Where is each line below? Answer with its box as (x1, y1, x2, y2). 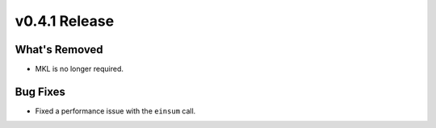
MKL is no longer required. (35, 64, 124, 74)
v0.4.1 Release (15, 12, 115, 30)
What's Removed (15, 43, 104, 56)
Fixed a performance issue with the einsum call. (35, 105, 196, 116)
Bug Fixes (15, 85, 66, 98)
